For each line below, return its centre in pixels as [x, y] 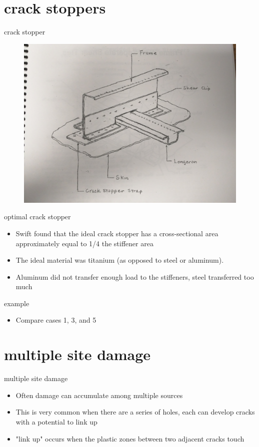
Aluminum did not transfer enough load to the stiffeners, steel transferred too [135, 276]
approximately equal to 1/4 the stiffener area [84, 243]
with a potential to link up [56, 421]
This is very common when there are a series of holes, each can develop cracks [135, 412]
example [17, 303]
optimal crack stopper [37, 217]
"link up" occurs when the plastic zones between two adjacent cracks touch [130, 438]
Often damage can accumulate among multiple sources [99, 395]
